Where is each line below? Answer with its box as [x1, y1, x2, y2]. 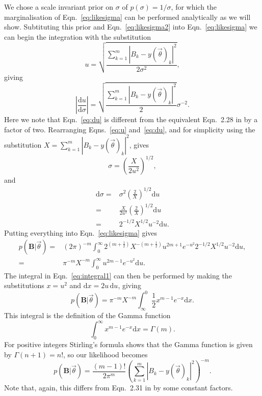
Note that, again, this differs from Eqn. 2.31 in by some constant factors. [4, 382, 233, 392]
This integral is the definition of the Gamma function [4, 310, 171, 321]
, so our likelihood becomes [63, 349, 148, 359]
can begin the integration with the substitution [4, 31, 151, 42]
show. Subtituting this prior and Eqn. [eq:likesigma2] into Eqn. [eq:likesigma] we [4, 21, 257, 32]
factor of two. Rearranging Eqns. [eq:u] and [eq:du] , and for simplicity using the [4, 124, 255, 134]
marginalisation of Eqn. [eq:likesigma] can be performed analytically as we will [4, 11, 251, 22]
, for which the [171, 2, 217, 12]
